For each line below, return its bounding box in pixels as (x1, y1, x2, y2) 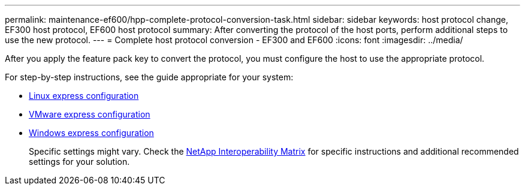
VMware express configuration (29, 109, 150, 119)
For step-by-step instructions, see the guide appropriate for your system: (5, 72, 294, 82)
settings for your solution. (29, 156, 130, 167)
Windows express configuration (29, 128, 154, 138)
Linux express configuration (29, 91, 139, 101)
